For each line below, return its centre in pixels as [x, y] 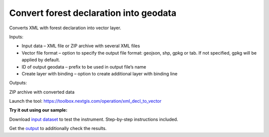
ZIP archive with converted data [42, 92]
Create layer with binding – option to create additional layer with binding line [100, 73]
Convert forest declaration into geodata [93, 13]
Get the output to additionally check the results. [58, 129]
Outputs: [18, 83]
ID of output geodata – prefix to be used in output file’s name [84, 67]
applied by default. [41, 60]
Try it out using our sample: [38, 110]
